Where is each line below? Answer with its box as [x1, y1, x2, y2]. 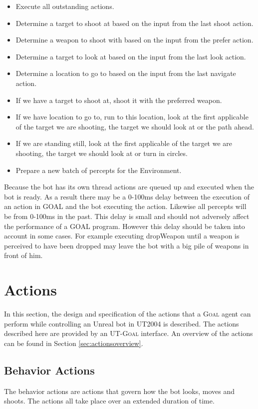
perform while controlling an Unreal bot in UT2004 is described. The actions [4, 318, 239, 328]
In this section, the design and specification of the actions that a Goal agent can [4, 308, 251, 318]
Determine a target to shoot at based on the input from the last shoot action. [15, 17, 254, 28]
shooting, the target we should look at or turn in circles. [15, 147, 188, 158]
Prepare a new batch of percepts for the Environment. [15, 164, 182, 175]
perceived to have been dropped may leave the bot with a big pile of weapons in [4, 240, 249, 250]
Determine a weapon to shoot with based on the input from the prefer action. [15, 34, 254, 45]
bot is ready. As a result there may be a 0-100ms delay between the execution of [4, 191, 250, 201]
